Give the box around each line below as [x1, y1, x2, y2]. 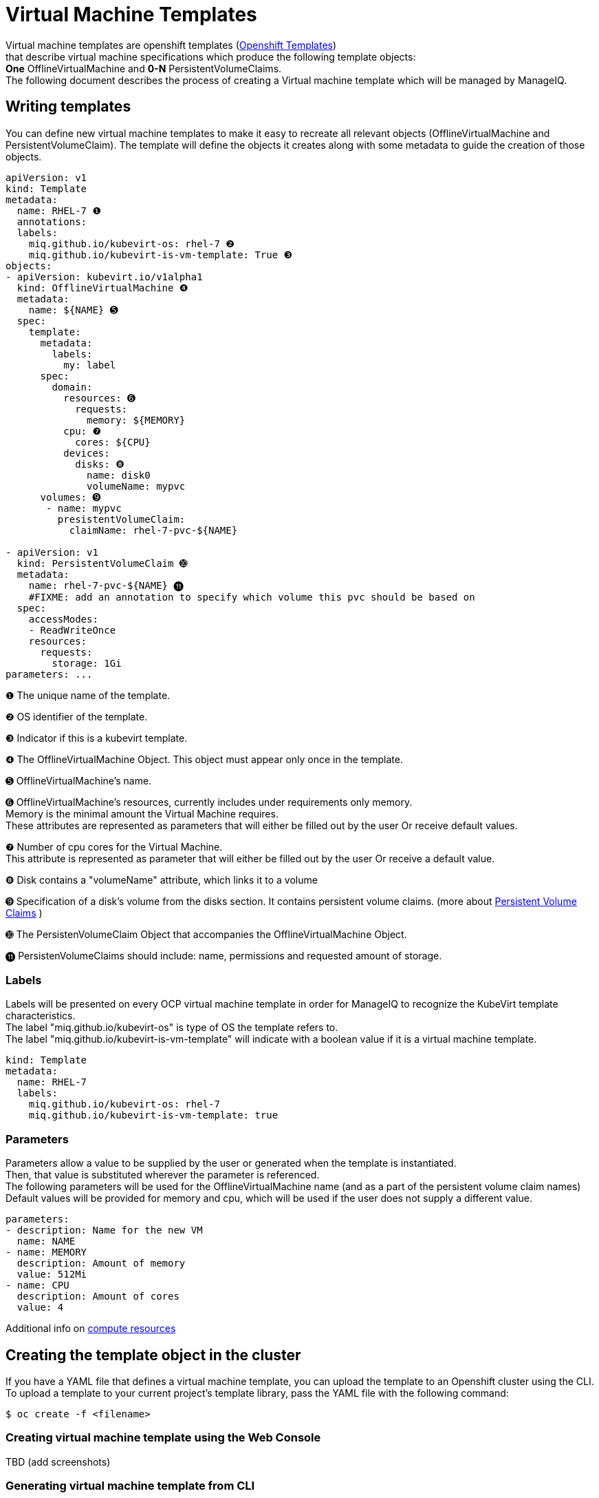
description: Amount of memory [17, 1258, 186, 1269]
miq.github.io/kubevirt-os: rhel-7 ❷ [28, 238, 235, 249]
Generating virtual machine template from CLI [6, 1479, 255, 1493]
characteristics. [6, 1010, 76, 1022]
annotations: [17, 216, 87, 227]
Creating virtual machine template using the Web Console [6, 1431, 321, 1445]
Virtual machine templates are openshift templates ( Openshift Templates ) [6, 39, 337, 51]
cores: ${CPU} [75, 436, 151, 448]
